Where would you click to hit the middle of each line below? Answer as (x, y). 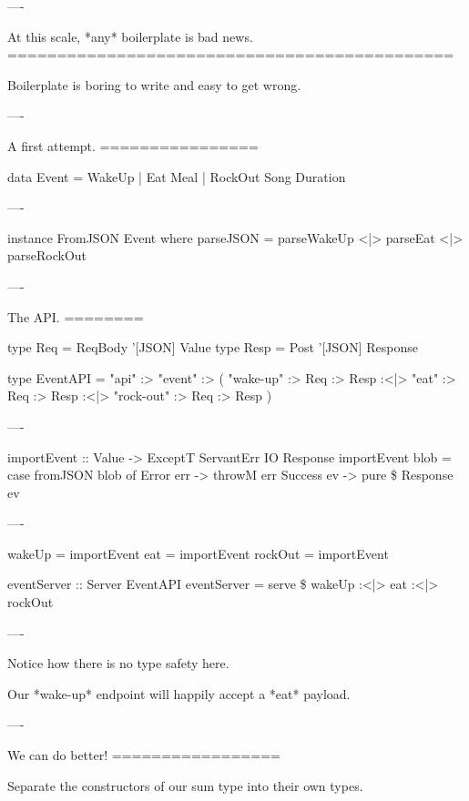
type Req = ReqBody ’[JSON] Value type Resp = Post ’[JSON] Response (213, 347)
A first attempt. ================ (133, 145)
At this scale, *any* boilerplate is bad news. (130, 36)
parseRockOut (47, 255)
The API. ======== (76, 316)
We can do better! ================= (144, 755)
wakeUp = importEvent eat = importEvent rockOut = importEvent (198, 553)
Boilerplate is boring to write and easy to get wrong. (154, 84)
